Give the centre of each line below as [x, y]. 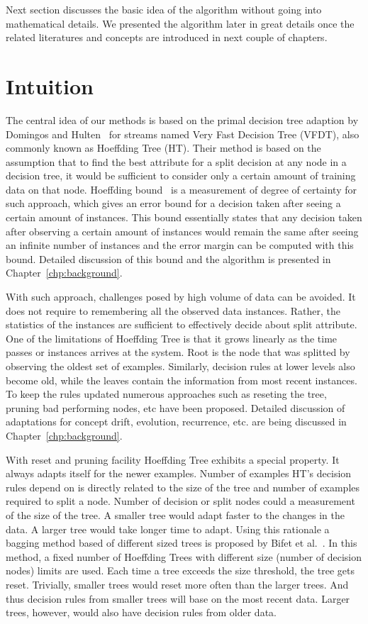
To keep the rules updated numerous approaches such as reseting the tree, [166, 394]
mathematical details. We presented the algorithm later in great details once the [180, 23]
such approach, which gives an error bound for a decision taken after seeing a [173, 203]
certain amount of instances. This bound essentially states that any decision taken [184, 217]
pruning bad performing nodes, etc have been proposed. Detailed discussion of [175, 407]
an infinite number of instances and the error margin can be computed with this [180, 245]
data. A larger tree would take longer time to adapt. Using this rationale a [168, 529]
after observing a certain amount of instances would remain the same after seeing [182, 231]
